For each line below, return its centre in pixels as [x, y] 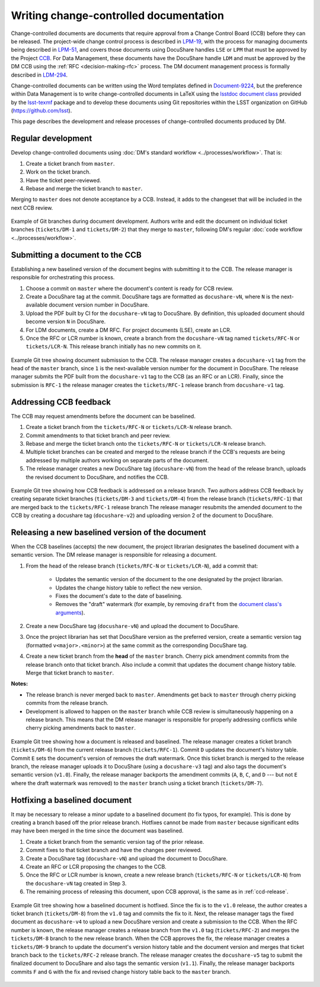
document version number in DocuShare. [99, 305]
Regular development [52, 139]
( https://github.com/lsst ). [41, 111]
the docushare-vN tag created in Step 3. [76, 883]
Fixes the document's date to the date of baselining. [119, 596]
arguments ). [70, 613]
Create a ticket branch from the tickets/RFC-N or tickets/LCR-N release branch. [129, 427]
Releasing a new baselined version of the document [108, 532]
